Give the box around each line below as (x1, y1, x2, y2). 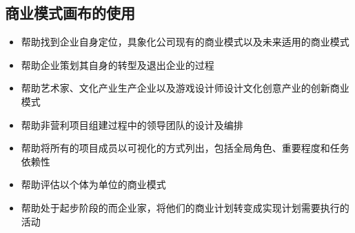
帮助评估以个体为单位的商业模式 (21, 177, 166, 192)
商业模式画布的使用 (5, 2, 135, 23)
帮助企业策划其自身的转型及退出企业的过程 (21, 57, 214, 72)
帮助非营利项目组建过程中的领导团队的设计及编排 (21, 117, 243, 132)
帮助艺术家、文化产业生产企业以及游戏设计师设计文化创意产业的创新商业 (21, 81, 349, 95)
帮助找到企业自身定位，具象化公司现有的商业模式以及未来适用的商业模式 (21, 34, 349, 49)
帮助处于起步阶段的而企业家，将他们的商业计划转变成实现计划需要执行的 (21, 200, 349, 214)
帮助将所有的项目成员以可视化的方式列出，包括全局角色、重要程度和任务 (21, 141, 349, 155)
